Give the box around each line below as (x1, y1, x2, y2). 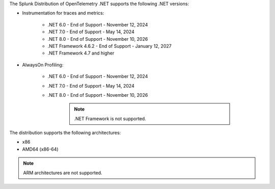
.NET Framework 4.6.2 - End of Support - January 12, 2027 (47, 43, 172, 49)
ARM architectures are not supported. (23, 170, 102, 176)
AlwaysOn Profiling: (22, 62, 64, 68)
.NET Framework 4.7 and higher (47, 50, 115, 56)
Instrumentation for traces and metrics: (22, 10, 104, 16)
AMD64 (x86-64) (22, 146, 59, 152)
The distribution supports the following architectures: (9, 130, 121, 136)
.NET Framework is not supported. (74, 115, 146, 122)
